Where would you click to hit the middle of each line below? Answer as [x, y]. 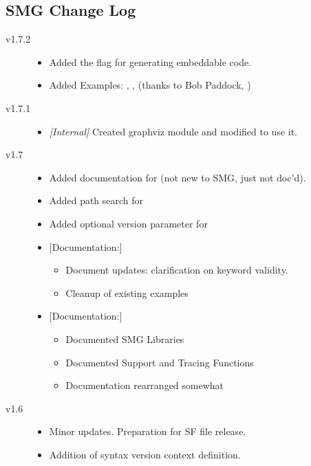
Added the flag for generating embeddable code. [150, 62]
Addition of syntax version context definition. [145, 454]
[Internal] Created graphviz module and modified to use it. [173, 131]
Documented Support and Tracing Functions [160, 362]
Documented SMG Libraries [125, 339]
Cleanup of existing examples [127, 292]
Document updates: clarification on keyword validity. [177, 270]
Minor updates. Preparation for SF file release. [148, 431]
